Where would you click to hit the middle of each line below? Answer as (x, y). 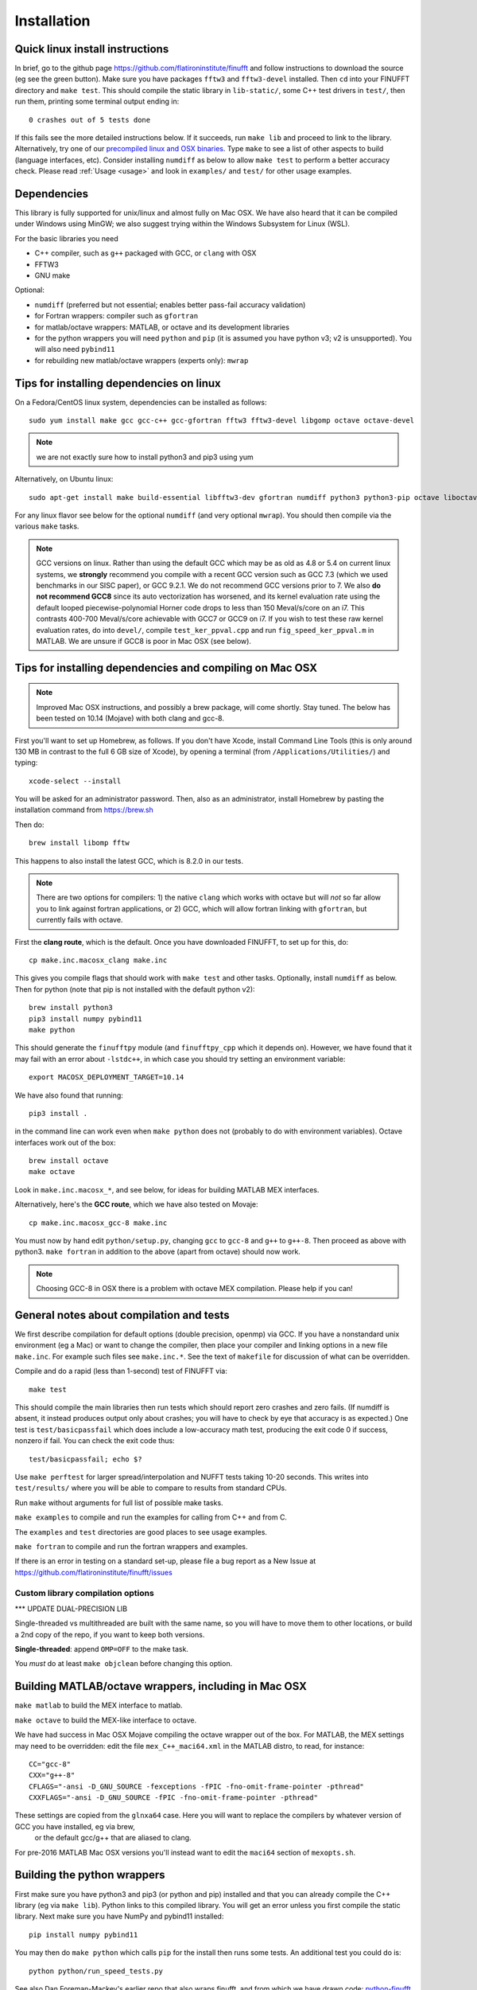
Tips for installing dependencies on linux (118, 383)
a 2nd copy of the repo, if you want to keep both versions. (110, 1634)
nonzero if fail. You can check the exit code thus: (95, 1441)
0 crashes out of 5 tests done (90, 120)
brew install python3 (71, 1008)
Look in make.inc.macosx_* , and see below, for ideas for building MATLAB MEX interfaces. (167, 1189)
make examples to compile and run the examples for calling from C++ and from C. (151, 1517)
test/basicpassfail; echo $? (85, 1459)
